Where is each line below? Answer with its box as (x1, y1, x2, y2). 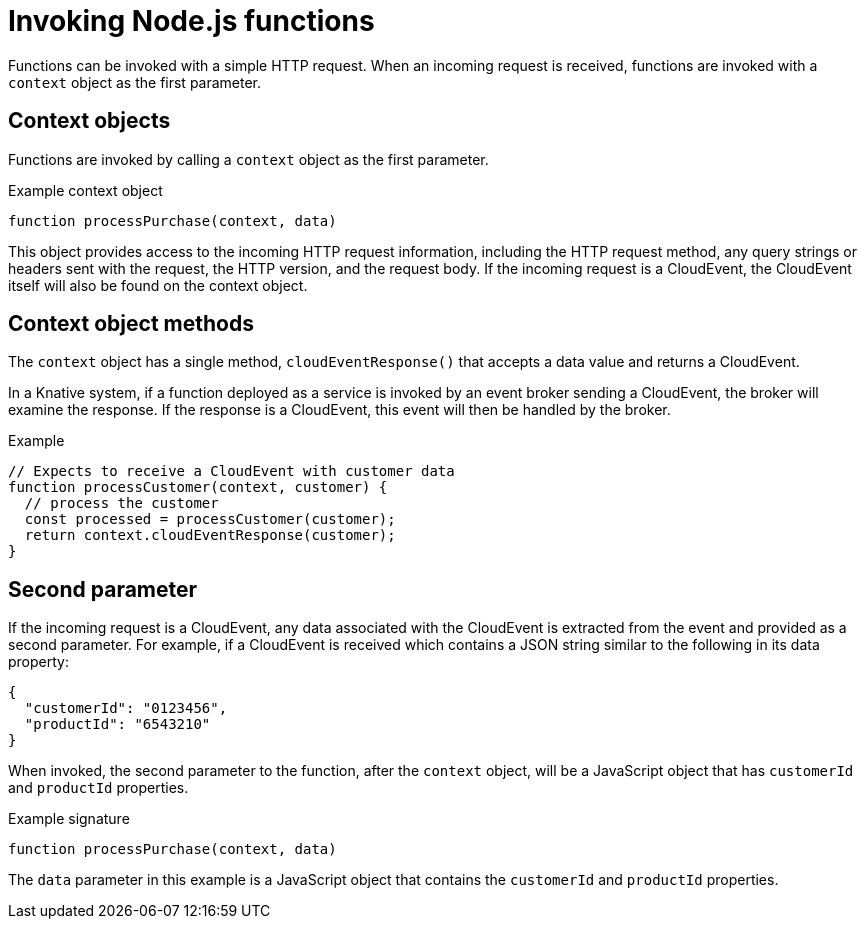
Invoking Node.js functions (8, 4, 375, 38)
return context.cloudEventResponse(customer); (24, 527, 396, 544)
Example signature (8, 810, 130, 828)
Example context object (8, 181, 163, 199)
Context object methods (8, 311, 254, 337)
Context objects (8, 108, 171, 134)
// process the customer (24, 495, 219, 512)
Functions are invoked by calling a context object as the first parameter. (8, 150, 489, 168)
